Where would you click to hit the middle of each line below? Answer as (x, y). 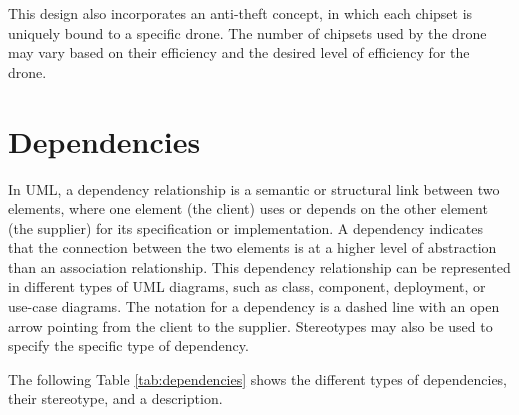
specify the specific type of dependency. (128, 345)
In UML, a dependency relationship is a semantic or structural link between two (254, 188)
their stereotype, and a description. (115, 398)
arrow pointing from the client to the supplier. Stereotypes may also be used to (250, 325)
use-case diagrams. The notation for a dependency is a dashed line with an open (254, 306)
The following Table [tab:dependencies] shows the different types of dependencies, (257, 378)
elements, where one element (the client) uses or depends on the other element (248, 208)
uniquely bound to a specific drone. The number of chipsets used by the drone (247, 32)
